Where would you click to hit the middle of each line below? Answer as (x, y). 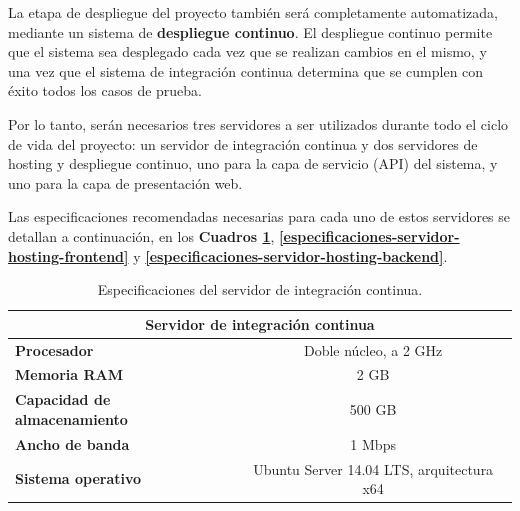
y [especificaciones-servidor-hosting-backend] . (290, 255)
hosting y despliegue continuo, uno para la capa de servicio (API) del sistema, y (253, 163)
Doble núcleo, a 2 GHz (373, 349)
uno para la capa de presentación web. (125, 182)
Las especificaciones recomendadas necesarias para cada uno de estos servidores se (259, 216)
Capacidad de (63, 399)
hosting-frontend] (68, 255)
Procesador (54, 349)
